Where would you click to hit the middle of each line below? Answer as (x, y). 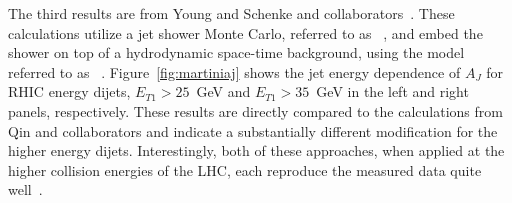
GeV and (223, 91)
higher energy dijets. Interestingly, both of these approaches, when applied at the (256, 150)
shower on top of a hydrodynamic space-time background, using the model (236, 52)
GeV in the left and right (392, 91)
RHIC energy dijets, (69, 91)
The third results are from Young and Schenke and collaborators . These (231, 13)
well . (25, 189)
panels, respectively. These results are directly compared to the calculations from (255, 110)
